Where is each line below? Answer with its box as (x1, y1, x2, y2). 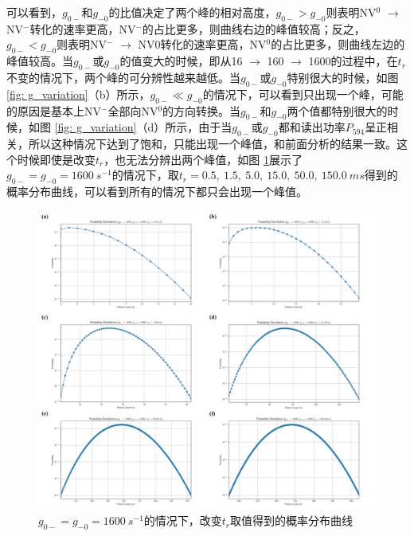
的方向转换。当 (162, 102, 241, 119)
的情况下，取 (111, 166, 179, 183)
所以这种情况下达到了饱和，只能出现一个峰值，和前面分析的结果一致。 (28, 135, 396, 152)
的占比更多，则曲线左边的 (271, 36, 405, 53)
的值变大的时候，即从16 (119, 53, 243, 69)
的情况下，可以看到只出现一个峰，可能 (202, 85, 404, 102)
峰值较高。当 (6, 53, 73, 69)
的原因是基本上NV (6, 102, 101, 119)
